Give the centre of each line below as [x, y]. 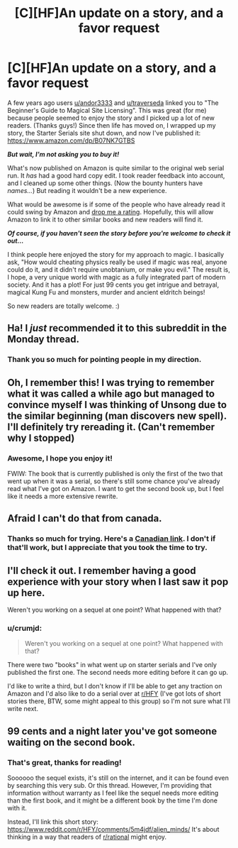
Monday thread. [44, 340]
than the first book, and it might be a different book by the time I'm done [113, 800]
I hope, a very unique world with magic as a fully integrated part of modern [117, 277]
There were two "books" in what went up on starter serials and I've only [112, 665]
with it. [17, 808]
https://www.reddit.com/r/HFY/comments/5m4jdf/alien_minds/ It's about [113, 830]
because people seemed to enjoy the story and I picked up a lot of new [111, 118]
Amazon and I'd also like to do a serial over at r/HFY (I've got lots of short [114, 694]
